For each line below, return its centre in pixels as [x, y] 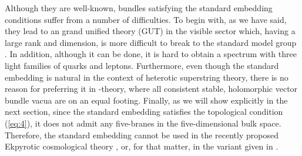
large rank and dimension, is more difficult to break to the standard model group [151, 42]
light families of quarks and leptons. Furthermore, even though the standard [142, 65]
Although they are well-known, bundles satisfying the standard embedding [139, 8]
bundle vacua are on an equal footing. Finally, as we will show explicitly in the [146, 100]
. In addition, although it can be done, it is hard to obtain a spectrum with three [151, 54]
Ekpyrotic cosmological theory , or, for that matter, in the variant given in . [142, 146]
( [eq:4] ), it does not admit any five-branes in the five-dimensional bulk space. [143, 123]
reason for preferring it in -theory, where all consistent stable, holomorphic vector [151, 89]
